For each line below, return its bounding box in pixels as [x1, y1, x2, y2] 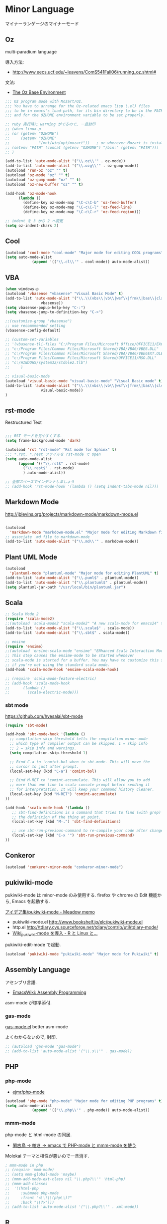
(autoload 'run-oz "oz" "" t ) [5, 168, 68, 173]
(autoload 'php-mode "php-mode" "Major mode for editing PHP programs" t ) [5, 1098, 164, 1104]
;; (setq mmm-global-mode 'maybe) [5, 1172, 77, 1177]
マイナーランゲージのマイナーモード [5, 20, 80, 26]
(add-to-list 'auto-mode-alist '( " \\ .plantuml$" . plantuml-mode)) [5, 580, 148, 585]
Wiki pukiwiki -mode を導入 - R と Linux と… [12, 930, 98, 937]
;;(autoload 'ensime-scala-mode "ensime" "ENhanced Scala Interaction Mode [5, 648, 166, 653]
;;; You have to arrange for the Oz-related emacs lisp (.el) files [5, 103, 150, 108]
